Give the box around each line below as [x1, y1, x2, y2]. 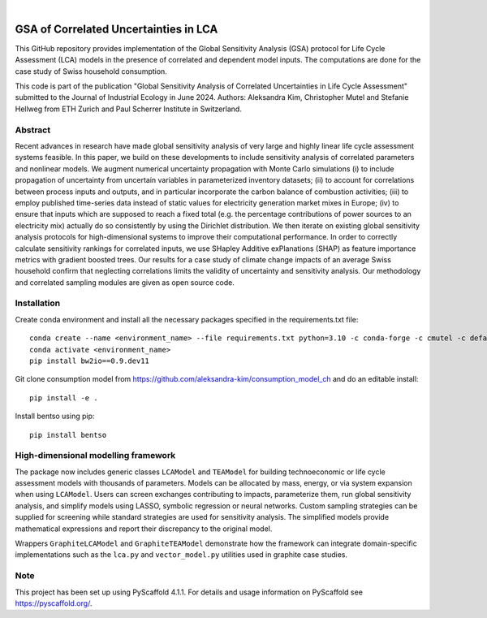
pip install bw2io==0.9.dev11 [29, 357, 150, 365]
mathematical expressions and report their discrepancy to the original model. [15, 524, 273, 534]
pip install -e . [29, 393, 98, 402]
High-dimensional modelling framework [15, 450, 176, 461]
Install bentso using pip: [15, 411, 95, 421]
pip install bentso [29, 430, 107, 439]
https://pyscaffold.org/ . [15, 598, 93, 608]
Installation [15, 297, 61, 309]
